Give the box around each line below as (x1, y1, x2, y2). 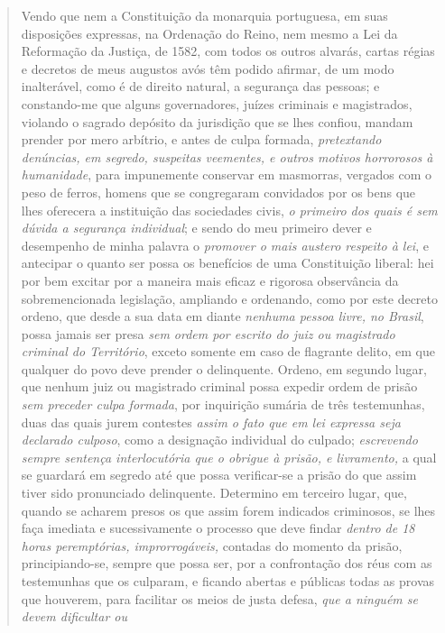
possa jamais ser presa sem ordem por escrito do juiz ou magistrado (21, 324, 395, 343)
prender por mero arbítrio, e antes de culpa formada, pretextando (21, 130, 382, 149)
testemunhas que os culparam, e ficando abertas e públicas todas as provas (21, 572, 435, 590)
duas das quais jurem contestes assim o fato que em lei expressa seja (21, 412, 401, 431)
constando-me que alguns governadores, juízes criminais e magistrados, (21, 94, 413, 113)
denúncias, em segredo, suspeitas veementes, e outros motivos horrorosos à (21, 147, 433, 166)
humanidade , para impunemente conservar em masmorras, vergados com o (21, 165, 431, 184)
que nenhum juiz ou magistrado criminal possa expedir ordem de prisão (21, 377, 418, 396)
